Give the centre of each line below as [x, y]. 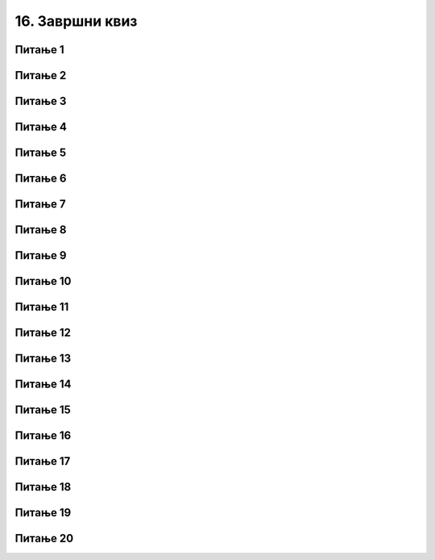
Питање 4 [41, 127]
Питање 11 [42, 307]
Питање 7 [40, 205]
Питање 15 [43, 410]
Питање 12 [43, 333]
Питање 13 [43, 359]
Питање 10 [43, 281]
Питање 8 [41, 230]
